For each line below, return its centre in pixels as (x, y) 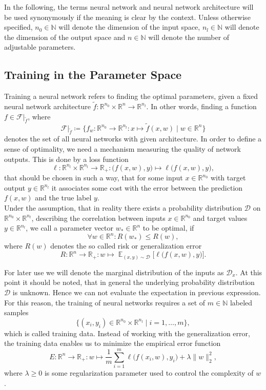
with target (228, 178)
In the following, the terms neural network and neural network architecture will (129, 7)
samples (16, 312)
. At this (249, 272)
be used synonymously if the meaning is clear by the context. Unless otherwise (127, 17)
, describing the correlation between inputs (98, 218)
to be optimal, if (168, 228)
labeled (241, 302)
